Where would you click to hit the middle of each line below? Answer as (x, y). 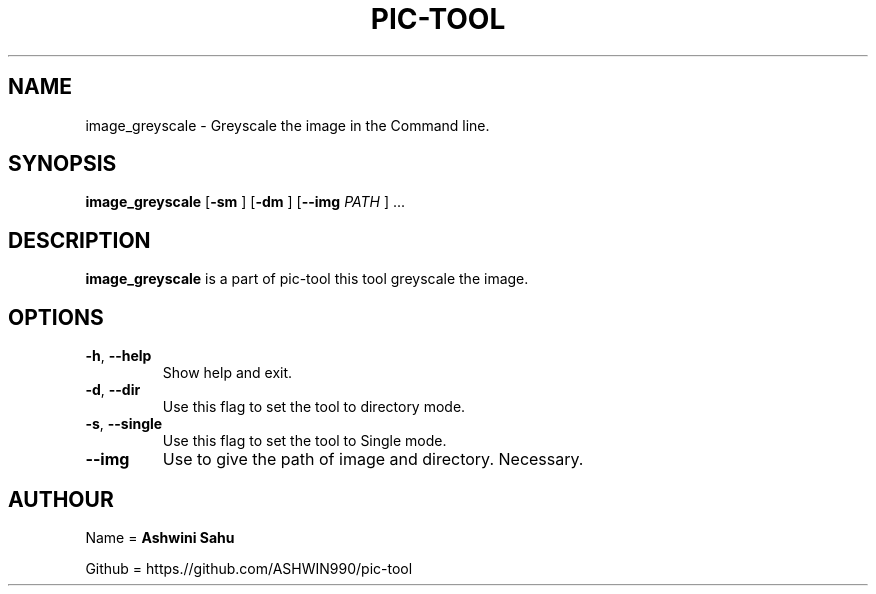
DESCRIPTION (79, 240)
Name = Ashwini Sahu (160, 537)
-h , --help (118, 356)
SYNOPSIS (62, 164)
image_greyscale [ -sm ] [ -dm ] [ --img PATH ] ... (245, 202)
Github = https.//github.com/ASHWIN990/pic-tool (249, 568)
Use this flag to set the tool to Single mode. (304, 441)
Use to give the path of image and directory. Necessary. (373, 459)
